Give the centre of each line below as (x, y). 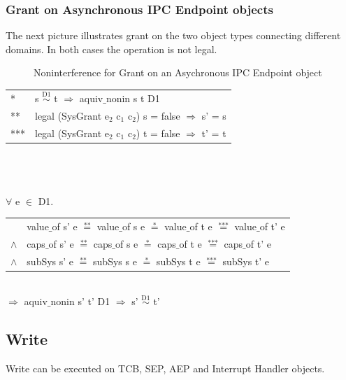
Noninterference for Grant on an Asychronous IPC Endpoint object (178, 72)
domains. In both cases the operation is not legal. (111, 49)
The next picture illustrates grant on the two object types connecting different (173, 35)
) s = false (158, 115)
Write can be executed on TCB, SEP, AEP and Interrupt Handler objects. (165, 368)
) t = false (158, 133)
